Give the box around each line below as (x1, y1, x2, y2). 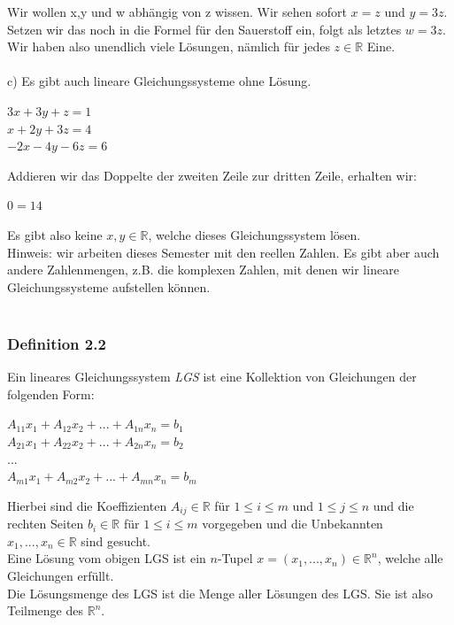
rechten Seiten (7, 514, 84, 533)
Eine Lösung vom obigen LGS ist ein (7, 549, 206, 567)
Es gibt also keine (7, 225, 103, 243)
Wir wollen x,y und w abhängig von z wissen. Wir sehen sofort (7, 3, 347, 20)
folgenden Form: (7, 384, 95, 403)
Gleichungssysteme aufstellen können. (7, 277, 211, 296)
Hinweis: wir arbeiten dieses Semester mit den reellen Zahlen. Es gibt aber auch (7, 243, 440, 261)
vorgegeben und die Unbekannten (202, 514, 383, 533)
